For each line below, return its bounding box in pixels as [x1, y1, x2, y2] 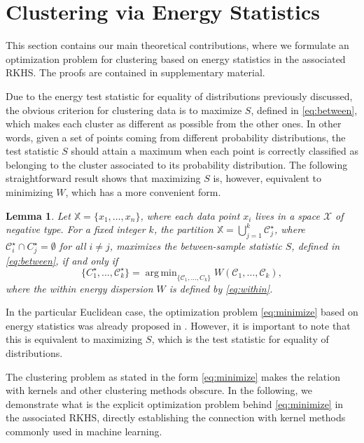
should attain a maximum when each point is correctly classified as [71, 143, 358, 158]
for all [59, 239, 86, 253]
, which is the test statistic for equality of [151, 332, 329, 346]
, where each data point [140, 208, 240, 223]
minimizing [6, 185, 53, 199]
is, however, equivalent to [213, 171, 321, 185]
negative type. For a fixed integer [6, 222, 146, 237]
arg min [145, 267, 177, 278]
